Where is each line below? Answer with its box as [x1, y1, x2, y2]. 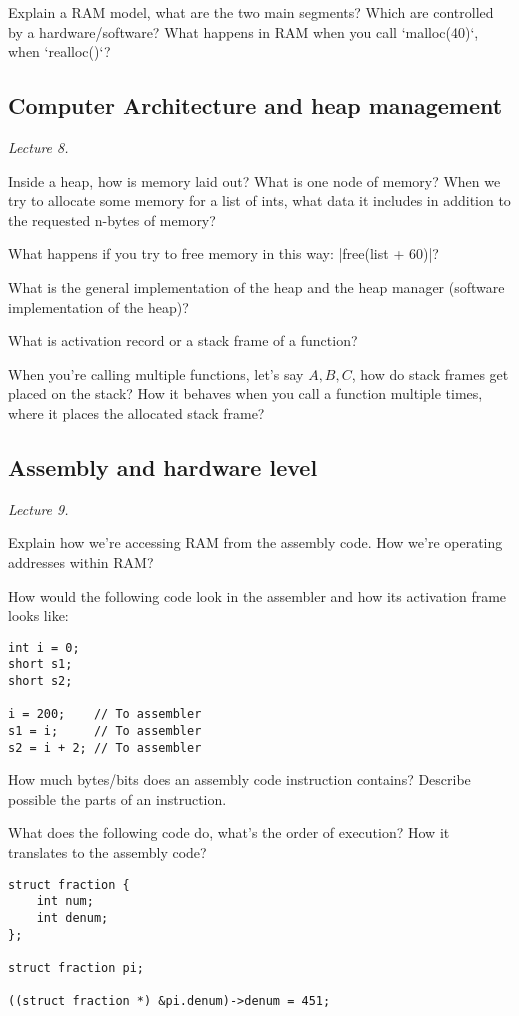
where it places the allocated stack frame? [8, 402, 265, 423]
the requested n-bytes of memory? [8, 209, 216, 230]
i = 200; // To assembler [8, 707, 202, 722]
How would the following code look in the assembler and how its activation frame [8, 585, 507, 606]
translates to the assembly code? [8, 842, 207, 863]
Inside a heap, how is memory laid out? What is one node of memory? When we [8, 170, 501, 191]
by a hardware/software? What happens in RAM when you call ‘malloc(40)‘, [8, 21, 479, 42]
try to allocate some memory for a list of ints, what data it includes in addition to [8, 190, 511, 211]
